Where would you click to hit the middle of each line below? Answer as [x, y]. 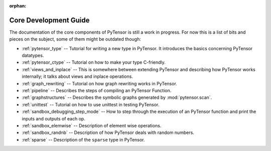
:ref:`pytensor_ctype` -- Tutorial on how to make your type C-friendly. [94, 62]
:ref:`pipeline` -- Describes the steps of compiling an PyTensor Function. [97, 91]
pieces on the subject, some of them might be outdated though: [75, 39]
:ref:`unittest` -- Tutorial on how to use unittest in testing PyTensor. [91, 104]
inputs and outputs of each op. [53, 118]
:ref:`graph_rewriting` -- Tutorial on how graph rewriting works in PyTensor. [100, 83]
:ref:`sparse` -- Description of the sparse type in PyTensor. [83, 139]
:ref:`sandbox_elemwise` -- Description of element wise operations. [92, 125]
